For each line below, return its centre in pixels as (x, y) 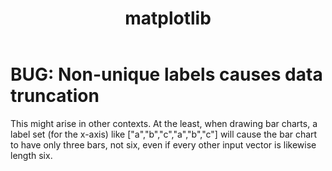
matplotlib (168, 18)
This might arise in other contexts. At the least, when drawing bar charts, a (164, 123)
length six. (31, 155)
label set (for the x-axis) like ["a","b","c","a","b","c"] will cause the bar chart (164, 134)
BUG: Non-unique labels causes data (166, 74)
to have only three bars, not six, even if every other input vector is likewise (163, 144)
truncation (55, 96)
